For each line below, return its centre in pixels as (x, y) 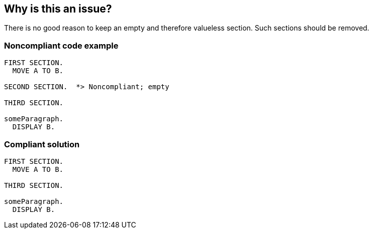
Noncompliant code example (61, 45)
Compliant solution (42, 144)
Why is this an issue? (58, 9)
